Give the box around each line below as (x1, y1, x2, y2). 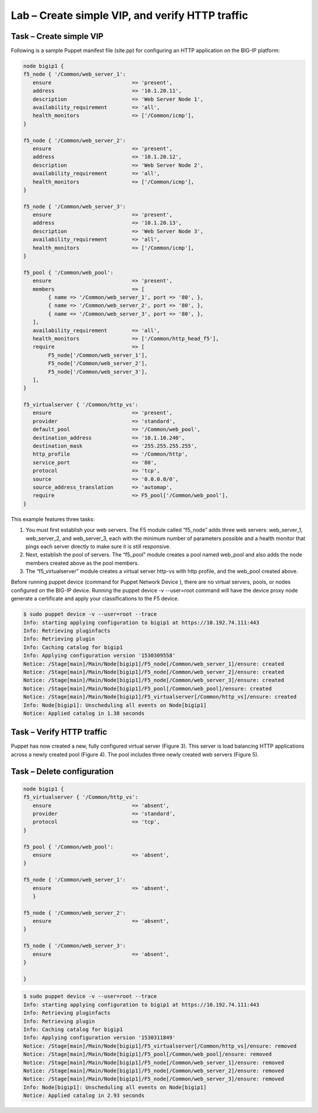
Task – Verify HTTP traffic (11, 727, 107, 737)
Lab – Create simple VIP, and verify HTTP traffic (11, 9, 249, 22)
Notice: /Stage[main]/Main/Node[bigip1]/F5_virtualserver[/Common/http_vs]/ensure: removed (23, 1042, 297, 1049)
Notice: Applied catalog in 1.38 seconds (23, 710, 145, 716)
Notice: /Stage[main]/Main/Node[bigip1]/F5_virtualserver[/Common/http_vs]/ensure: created (23, 693, 297, 700)
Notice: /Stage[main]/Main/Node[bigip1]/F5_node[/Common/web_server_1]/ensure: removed (23, 1059, 284, 1066)
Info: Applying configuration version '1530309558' (23, 652, 176, 659)
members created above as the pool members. (25, 559, 140, 567)
